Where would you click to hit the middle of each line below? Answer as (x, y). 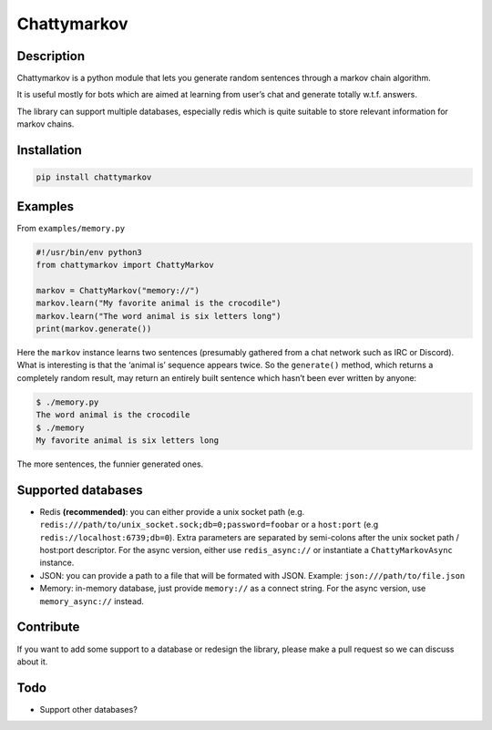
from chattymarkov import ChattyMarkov (125, 265)
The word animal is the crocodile (113, 415)
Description (51, 56)
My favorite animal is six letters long (127, 440)
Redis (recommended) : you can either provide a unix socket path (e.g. (172, 511)
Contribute (48, 627)
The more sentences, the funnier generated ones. (110, 464)
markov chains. (46, 124)
